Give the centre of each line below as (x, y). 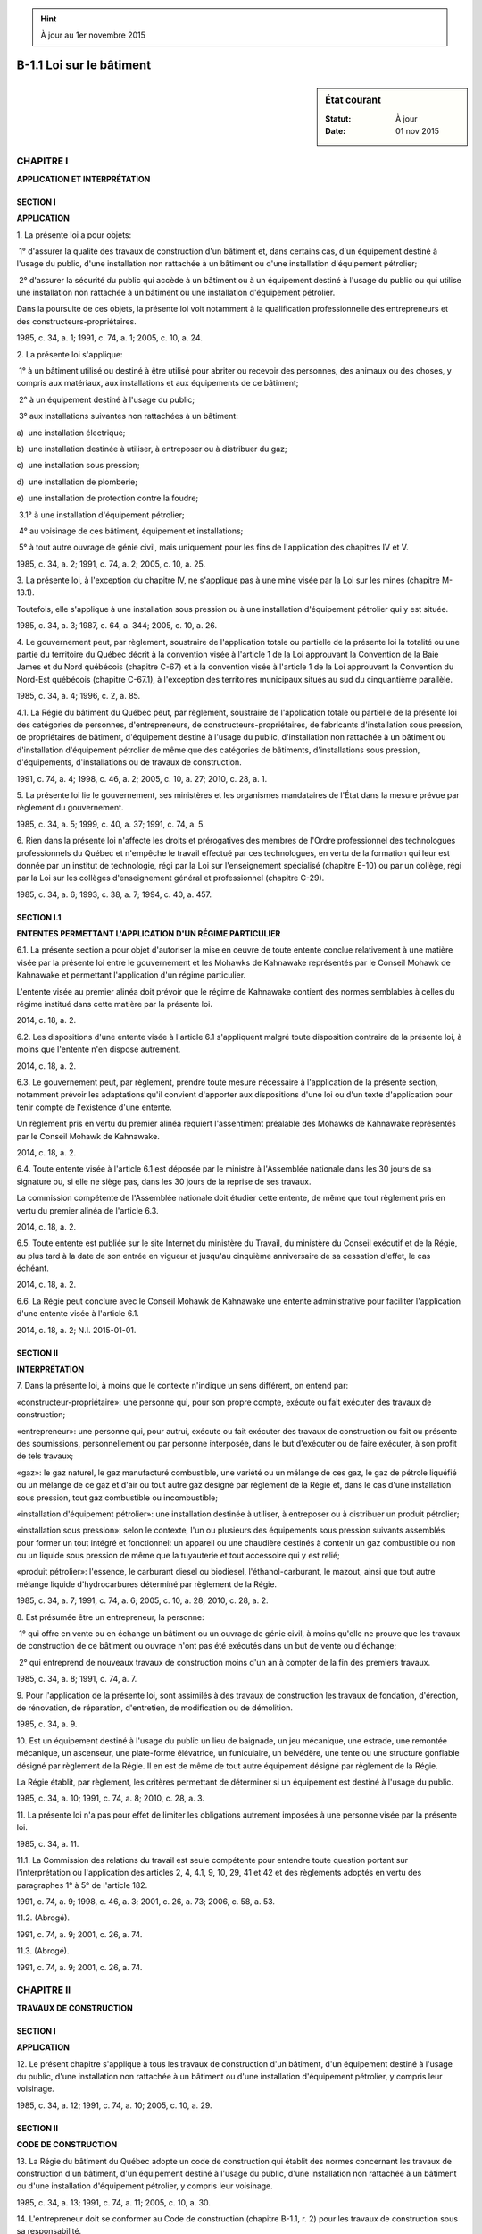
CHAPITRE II (44, 1990)
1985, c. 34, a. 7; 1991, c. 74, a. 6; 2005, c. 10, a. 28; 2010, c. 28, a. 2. (142, 1600)
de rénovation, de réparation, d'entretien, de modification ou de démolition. (155, 1708)
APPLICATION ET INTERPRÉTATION (83, 179)
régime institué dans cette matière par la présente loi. (115, 1004)
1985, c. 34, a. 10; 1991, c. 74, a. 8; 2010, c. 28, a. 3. (111, 1798)
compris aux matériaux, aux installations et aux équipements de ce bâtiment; (158, 383)
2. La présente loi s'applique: (70, 354)
